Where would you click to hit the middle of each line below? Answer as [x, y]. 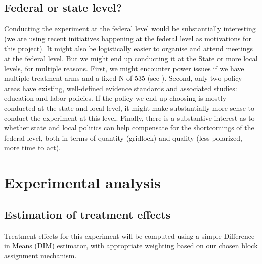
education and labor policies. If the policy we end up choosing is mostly [115, 98]
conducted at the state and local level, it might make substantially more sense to [129, 107]
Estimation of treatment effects [88, 214]
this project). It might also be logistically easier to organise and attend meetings [129, 48]
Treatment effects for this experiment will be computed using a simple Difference [129, 235]
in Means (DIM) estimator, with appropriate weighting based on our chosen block [131, 246]
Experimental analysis [82, 182]
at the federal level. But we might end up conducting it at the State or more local [131, 58]
